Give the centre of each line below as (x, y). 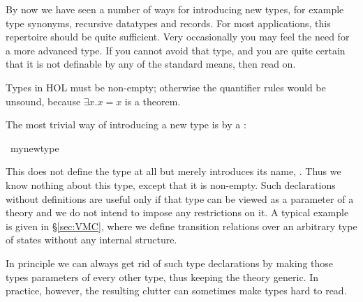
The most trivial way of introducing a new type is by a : (126, 124)
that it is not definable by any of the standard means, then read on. (151, 64)
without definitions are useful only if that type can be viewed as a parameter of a (180, 198)
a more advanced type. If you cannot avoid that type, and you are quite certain (176, 50)
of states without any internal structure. (91, 240)
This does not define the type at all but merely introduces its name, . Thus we (173, 171)
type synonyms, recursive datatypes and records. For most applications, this (168, 23)
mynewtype (35, 148)
